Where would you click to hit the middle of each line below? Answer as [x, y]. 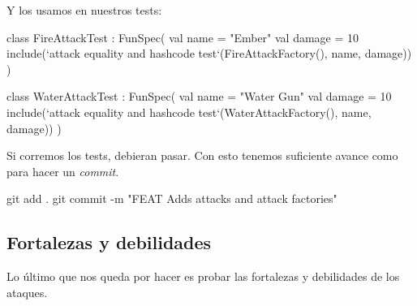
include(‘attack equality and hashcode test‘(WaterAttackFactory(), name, [189, 112]
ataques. [27, 292]
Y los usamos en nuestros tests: [84, 10]
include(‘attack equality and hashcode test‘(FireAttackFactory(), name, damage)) [209, 53]
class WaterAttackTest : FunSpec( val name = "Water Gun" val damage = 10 [199, 96]
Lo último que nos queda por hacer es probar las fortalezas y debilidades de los [203, 276]
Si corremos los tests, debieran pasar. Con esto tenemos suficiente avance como [202, 155]
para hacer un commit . [63, 171]
